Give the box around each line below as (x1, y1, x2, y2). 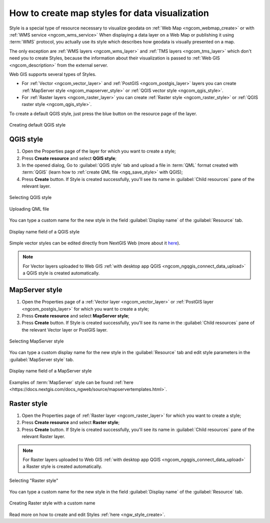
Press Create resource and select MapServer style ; (21, 312, 129, 318)
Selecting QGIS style (9, 194, 52, 200)
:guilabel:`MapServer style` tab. (9, 356, 74, 362)
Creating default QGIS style (9, 122, 66, 128)
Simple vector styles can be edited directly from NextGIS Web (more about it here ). (9, 240, 180, 246)
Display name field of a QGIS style (9, 228, 80, 234)
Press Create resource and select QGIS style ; (21, 155, 117, 161)
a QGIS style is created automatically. (22, 270, 100, 276)
